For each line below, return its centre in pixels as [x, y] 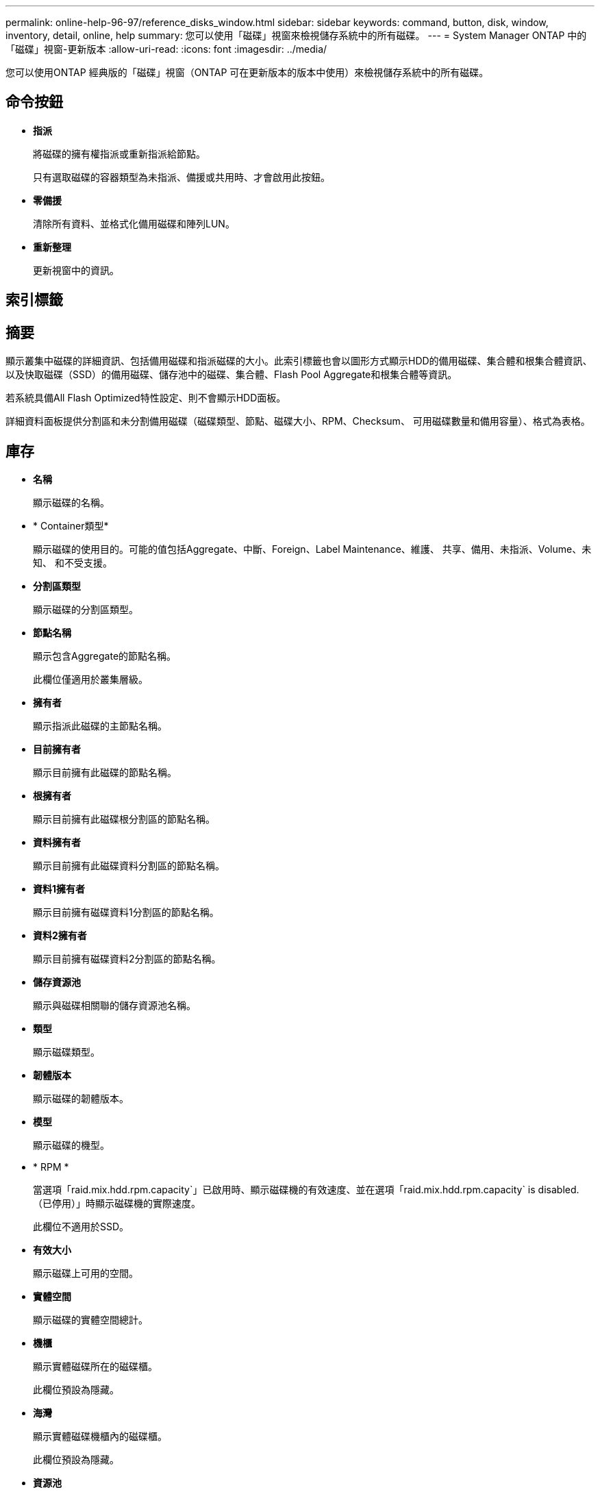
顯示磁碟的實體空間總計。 [90, 1319]
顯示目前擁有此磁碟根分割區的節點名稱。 [124, 819]
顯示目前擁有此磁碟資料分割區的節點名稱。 [129, 865]
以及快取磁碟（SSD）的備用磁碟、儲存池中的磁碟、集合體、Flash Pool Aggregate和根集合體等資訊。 [232, 375]
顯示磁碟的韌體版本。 [81, 1098]
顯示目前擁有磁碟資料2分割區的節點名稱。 [127, 958]
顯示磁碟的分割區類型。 [86, 609]
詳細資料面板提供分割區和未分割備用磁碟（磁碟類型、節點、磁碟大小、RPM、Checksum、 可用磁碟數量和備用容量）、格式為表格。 [298, 421]
